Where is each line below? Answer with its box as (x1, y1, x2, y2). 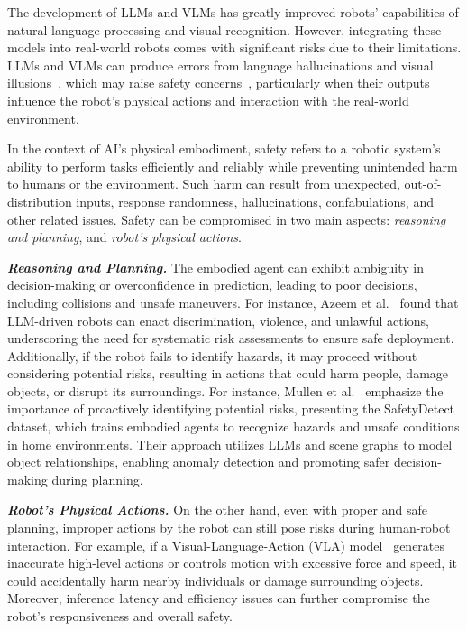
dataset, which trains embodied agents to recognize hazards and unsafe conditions (7, 417, 460, 436)
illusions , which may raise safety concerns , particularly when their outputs (7, 73, 430, 92)
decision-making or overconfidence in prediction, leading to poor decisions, (7, 275, 417, 294)
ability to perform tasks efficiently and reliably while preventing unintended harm (7, 156, 458, 175)
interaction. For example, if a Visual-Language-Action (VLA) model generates (7, 535, 445, 554)
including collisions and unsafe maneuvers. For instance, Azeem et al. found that (7, 292, 459, 311)
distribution (7, 191, 72, 210)
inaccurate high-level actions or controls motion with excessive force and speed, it (7, 553, 458, 572)
